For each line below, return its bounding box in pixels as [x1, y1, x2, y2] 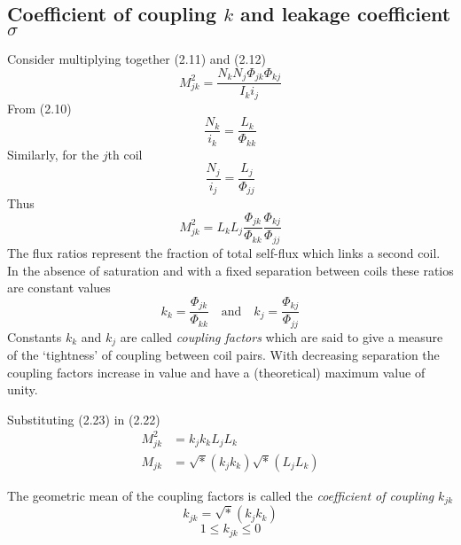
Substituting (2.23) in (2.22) [7, 409, 160, 428]
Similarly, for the [7, 144, 99, 163]
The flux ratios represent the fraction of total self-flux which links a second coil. [7, 243, 441, 261]
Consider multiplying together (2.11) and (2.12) [7, 50, 266, 68]
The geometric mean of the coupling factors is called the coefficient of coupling [7, 486, 434, 504]
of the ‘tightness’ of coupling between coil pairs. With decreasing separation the [7, 346, 440, 364]
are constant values [7, 278, 111, 297]
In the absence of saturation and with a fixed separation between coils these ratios [7, 261, 454, 279]
